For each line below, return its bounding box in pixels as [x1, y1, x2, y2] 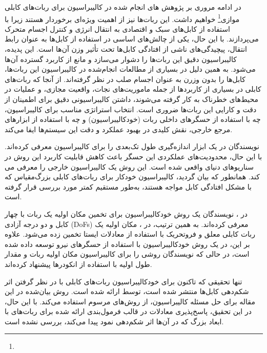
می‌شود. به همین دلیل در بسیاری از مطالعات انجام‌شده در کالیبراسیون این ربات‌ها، [5, 64, 256, 74]
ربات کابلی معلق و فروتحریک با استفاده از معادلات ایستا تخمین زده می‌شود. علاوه [5, 229, 255, 239]
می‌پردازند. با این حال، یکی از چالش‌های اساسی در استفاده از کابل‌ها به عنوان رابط [5, 33, 259, 44]
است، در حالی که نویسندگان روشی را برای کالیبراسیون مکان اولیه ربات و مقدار [5, 248, 250, 259]
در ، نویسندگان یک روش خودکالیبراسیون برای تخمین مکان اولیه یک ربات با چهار [5, 208, 248, 219]
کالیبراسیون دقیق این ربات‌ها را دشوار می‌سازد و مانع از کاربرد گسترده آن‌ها [5, 53, 237, 64]
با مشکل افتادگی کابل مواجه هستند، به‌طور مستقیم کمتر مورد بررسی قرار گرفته [5, 181, 252, 192]
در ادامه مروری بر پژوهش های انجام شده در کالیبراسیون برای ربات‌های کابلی [5, 2, 241, 12]
